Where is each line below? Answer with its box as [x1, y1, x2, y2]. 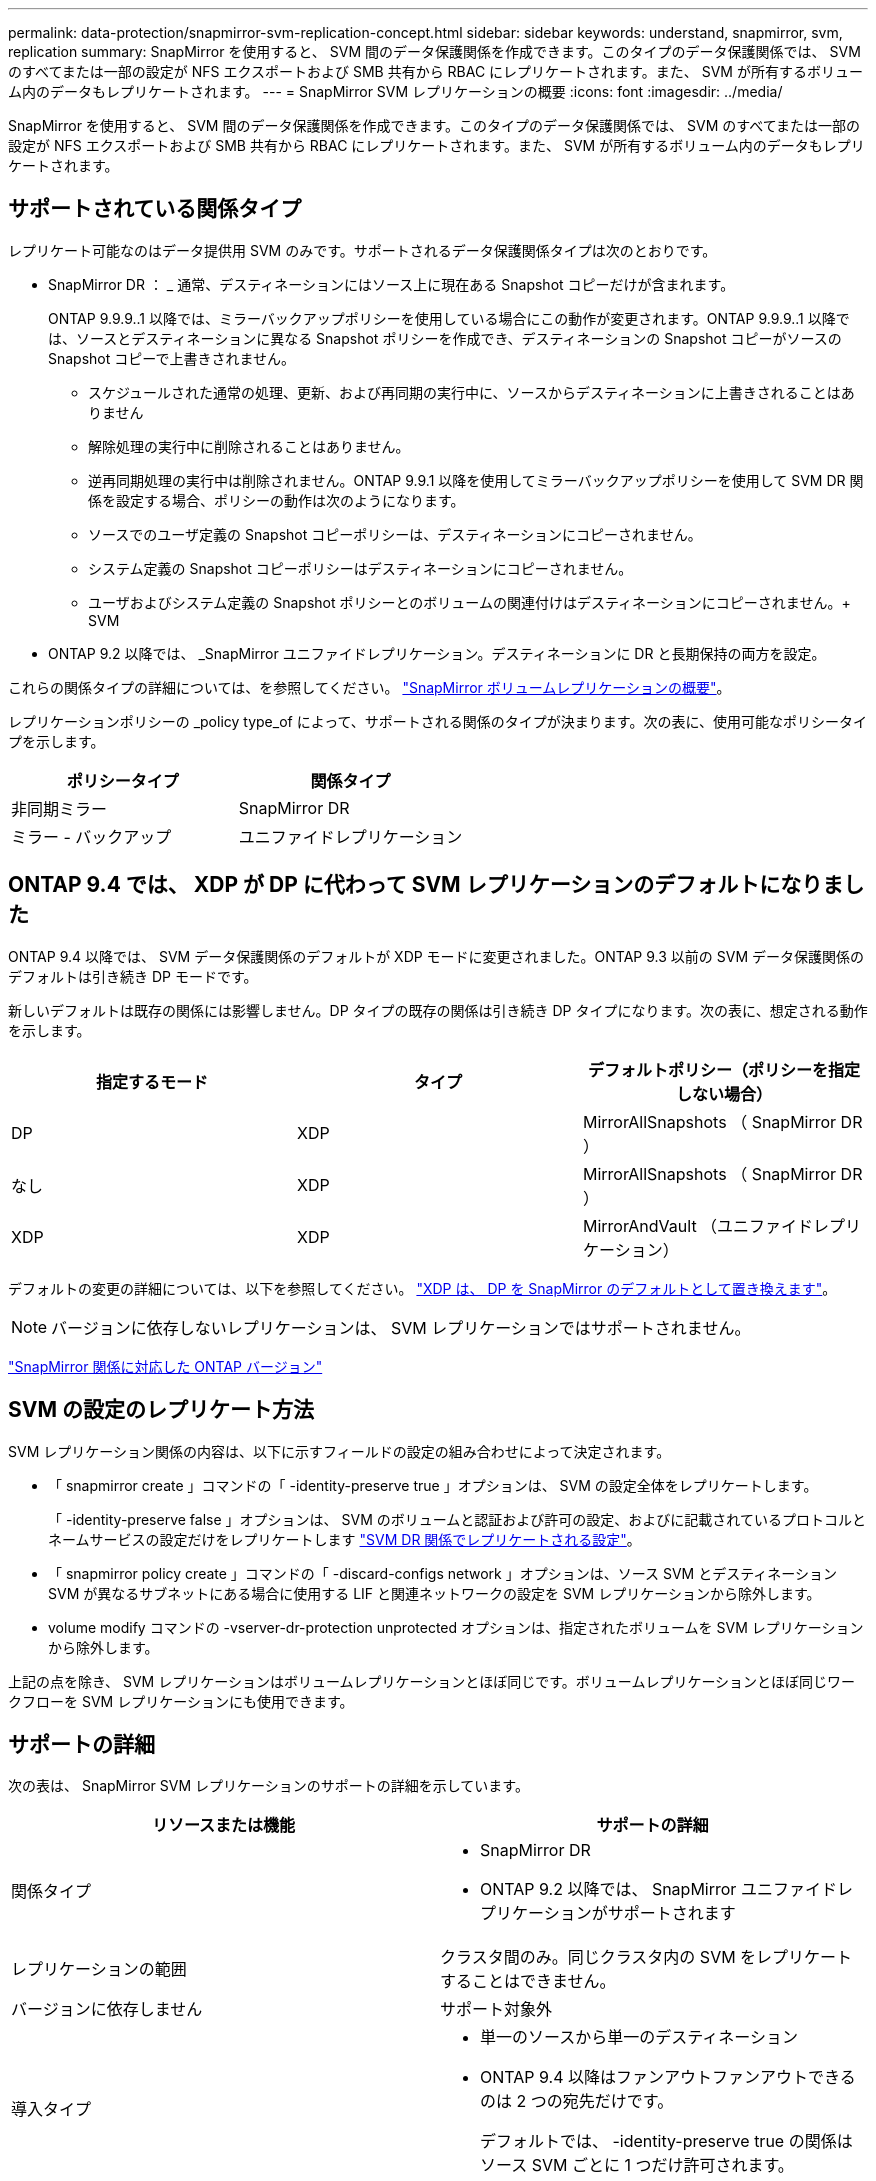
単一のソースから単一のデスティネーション [480, 2027, 798, 2048]
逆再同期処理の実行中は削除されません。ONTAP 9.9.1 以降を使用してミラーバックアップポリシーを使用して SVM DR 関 [88, 471, 864, 489]
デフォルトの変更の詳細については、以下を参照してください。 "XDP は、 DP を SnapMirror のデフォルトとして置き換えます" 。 [8, 1279, 837, 1297]
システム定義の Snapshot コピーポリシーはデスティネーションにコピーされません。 [88, 559, 633, 577]
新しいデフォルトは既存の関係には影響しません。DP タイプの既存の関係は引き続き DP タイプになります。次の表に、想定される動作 [8, 1001, 868, 1019]
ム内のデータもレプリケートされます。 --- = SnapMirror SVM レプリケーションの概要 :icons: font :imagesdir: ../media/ [8, 83, 783, 100]
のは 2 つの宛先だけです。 [480, 2091, 674, 2112]
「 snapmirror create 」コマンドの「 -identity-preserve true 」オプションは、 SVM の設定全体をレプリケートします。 [48, 1476, 818, 1494]
